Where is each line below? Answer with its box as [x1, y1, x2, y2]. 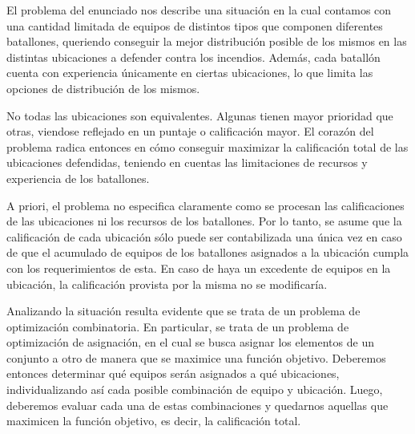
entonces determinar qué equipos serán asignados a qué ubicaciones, [6, 365, 340, 382]
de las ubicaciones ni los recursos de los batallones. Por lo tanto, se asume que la [6, 213, 402, 229]
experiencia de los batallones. [6, 169, 150, 186]
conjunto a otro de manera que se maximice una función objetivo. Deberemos [6, 349, 386, 366]
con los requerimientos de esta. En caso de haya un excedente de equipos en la [6, 259, 391, 276]
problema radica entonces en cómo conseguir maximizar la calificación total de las [6, 138, 409, 155]
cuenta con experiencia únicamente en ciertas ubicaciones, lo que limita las [6, 64, 373, 81]
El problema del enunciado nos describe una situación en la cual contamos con [6, 2, 392, 18]
